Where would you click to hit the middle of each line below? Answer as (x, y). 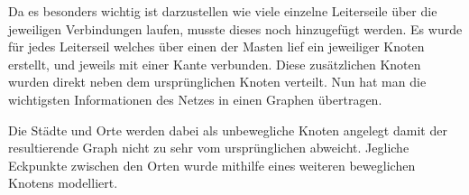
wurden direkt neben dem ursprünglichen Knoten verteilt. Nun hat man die (217, 82)
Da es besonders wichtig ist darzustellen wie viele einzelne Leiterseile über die (223, 11)
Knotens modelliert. (63, 183)
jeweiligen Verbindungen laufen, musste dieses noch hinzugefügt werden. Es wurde (235, 28)
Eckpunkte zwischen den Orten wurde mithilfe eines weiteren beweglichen (212, 165)
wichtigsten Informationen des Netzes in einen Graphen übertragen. (195, 99)
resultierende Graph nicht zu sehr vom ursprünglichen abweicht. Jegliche (209, 148)
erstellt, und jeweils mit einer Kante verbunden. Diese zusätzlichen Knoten (215, 64)
